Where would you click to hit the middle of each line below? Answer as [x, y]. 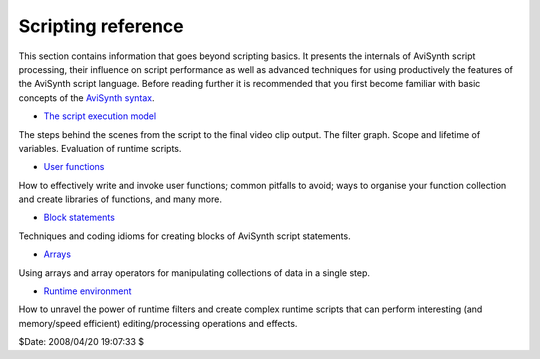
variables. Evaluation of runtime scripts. [100, 148]
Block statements [79, 217]
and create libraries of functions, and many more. [120, 199]
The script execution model [100, 116]
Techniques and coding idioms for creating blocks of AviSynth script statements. [184, 236]
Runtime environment [87, 291]
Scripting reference [101, 26]
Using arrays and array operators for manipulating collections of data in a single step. [194, 272]
